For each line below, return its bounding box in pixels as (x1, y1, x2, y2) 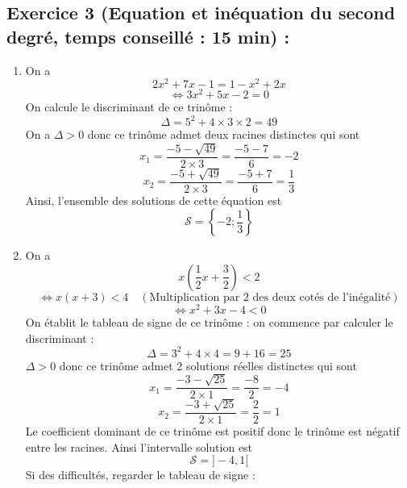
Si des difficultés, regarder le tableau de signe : (25, 466, 255, 483)
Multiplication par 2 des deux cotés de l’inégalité (149, 291, 391, 303)
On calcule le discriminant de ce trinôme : (25, 98, 233, 115)
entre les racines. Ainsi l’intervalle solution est (25, 438, 253, 455)
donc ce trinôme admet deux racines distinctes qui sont (87, 126, 360, 143)
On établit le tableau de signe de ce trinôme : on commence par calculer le (25, 313, 393, 330)
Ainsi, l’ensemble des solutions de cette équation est (25, 191, 282, 208)
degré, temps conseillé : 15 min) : (6, 23, 290, 48)
